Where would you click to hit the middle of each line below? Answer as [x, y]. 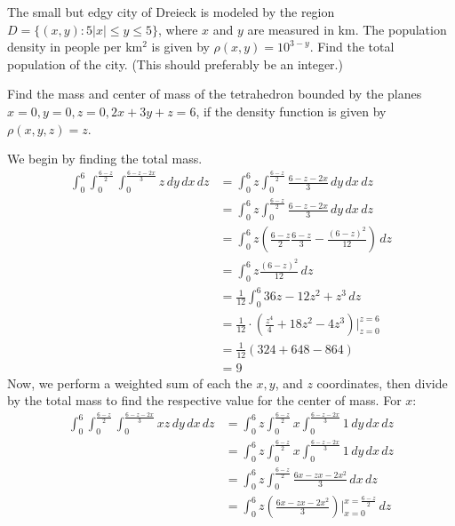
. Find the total [352, 47]
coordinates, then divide [382, 383]
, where [178, 29]
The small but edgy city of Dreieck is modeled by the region [171, 12]
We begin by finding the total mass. [105, 159]
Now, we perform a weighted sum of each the [130, 383]
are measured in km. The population [347, 29]
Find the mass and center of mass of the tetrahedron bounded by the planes [215, 94]
